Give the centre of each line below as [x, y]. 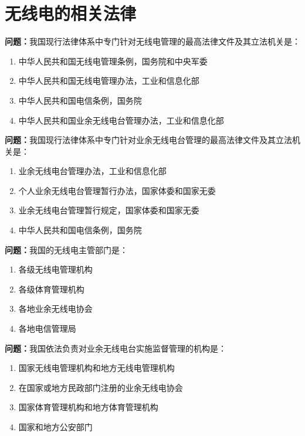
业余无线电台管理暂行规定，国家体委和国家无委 [109, 210]
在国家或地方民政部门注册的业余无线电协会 [101, 387]
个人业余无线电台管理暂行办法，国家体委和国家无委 [117, 190]
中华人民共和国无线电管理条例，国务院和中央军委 [113, 61]
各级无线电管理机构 [55, 269]
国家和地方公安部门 [55, 427]
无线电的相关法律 [71, 13]
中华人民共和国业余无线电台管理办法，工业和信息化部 [121, 120]
